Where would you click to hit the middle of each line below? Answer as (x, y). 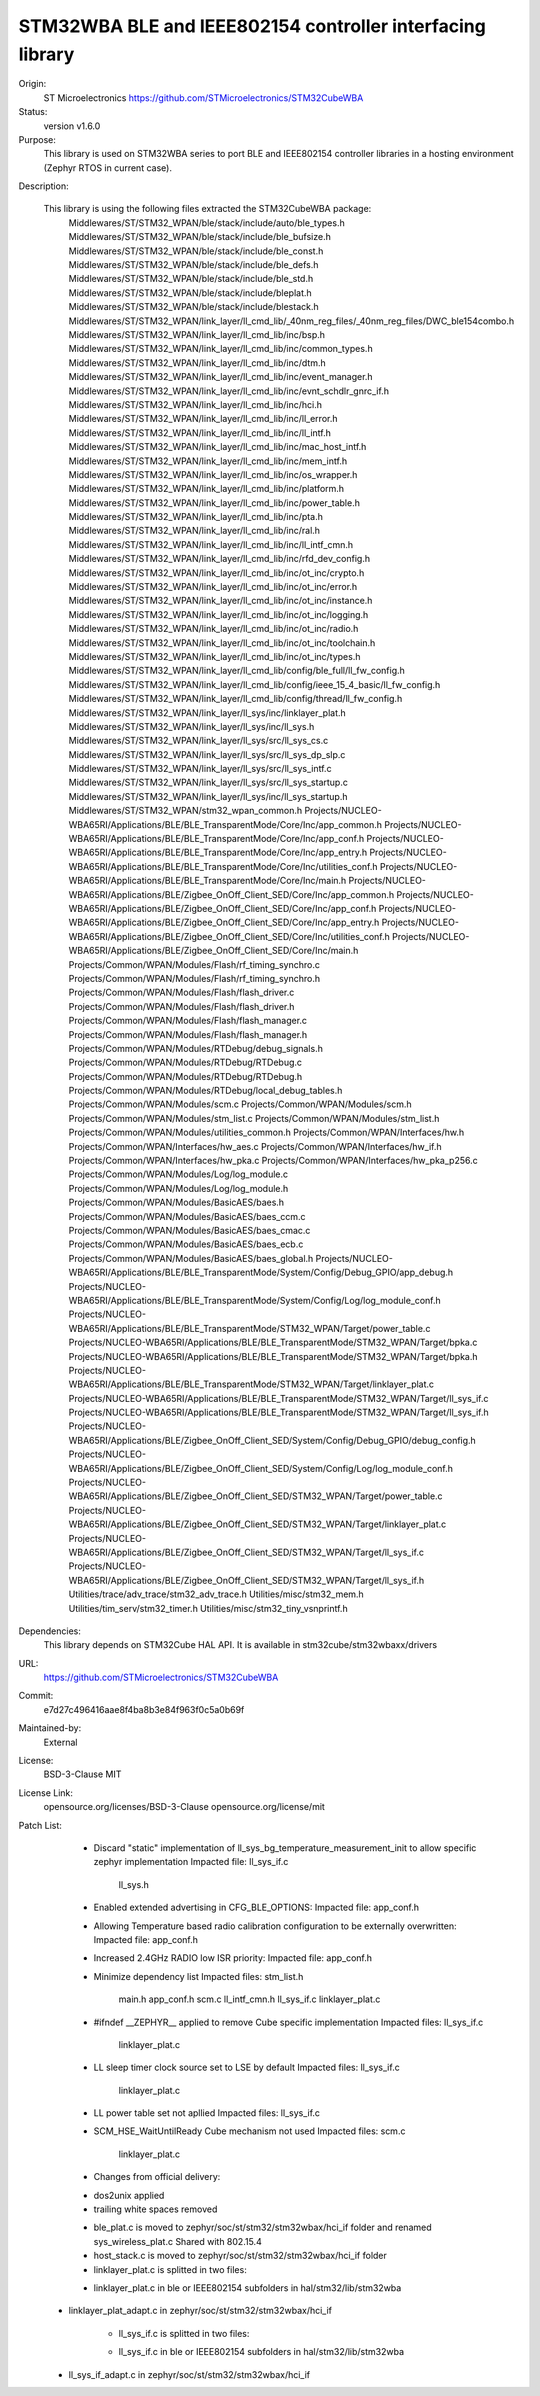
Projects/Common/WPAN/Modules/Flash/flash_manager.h (188, 1034)
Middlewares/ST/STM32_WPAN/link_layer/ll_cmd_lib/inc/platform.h (206, 489)
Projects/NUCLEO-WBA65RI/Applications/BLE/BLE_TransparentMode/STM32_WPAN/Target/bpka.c (273, 1342)
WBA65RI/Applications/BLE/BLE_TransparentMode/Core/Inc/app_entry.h (218, 852)
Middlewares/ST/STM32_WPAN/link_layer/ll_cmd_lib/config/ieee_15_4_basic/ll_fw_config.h (254, 684)
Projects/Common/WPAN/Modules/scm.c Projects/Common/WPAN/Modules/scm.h (240, 1104)
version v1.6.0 (72, 126)
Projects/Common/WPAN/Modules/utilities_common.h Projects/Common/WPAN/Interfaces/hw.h (266, 1132)
